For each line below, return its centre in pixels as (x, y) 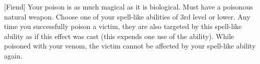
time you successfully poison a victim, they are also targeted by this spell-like (123, 26)
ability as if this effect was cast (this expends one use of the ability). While (119, 36)
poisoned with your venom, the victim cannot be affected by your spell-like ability (130, 46)
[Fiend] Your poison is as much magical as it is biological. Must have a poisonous (128, 6)
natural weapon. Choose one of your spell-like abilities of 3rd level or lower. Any (127, 16)
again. (13, 55)
